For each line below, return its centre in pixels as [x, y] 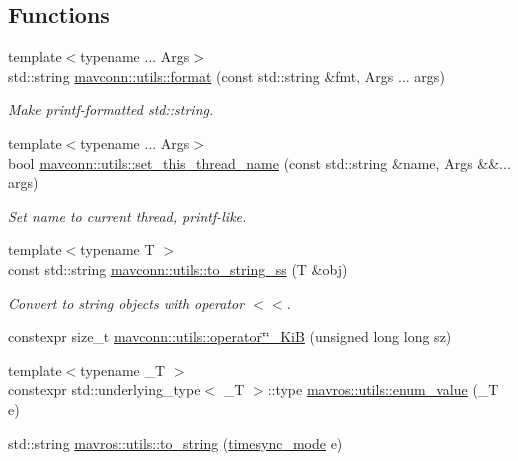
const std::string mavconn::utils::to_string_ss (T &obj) [178, 268]
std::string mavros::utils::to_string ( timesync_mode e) [175, 442]
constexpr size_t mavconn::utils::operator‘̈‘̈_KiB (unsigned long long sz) [230, 336]
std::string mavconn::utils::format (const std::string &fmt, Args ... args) [226, 75]
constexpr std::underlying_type [104, 389]
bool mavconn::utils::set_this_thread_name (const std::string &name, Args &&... [259, 162]
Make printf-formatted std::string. [111, 109]
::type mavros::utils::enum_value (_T [383, 389]
